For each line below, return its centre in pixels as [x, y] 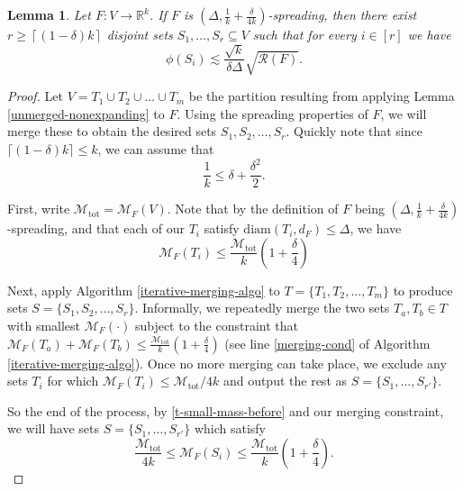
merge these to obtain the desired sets [112, 131]
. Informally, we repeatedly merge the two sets [262, 308]
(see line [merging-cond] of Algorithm [327, 343]
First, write [39, 209]
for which [73, 381]
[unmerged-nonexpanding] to [86, 113]
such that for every [304, 34]
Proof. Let [35, 96]
